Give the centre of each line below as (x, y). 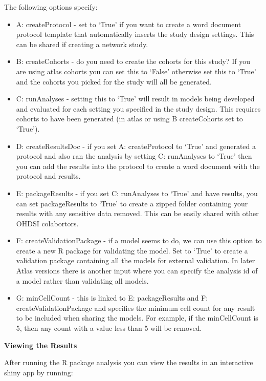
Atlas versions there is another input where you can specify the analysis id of (137, 271)
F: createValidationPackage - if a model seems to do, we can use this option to (139, 240)
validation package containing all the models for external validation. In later (136, 260)
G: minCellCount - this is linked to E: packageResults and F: (112, 298)
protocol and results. (48, 176)
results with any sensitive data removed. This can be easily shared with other (137, 213)
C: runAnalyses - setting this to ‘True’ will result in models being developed (135, 99)
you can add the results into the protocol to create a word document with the (138, 166)
